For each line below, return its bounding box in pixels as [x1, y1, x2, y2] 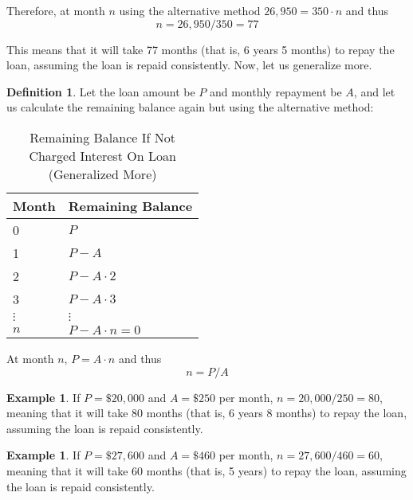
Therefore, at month [6, 2, 105, 18]
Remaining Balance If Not [29, 127, 175, 146]
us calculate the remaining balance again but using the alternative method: [6, 99, 374, 115]
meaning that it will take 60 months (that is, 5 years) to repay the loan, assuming [6, 462, 407, 479]
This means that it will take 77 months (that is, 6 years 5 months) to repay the [6, 41, 395, 57]
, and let [353, 83, 395, 100]
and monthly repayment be [209, 83, 342, 100]
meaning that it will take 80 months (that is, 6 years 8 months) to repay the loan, [6, 404, 407, 421]
